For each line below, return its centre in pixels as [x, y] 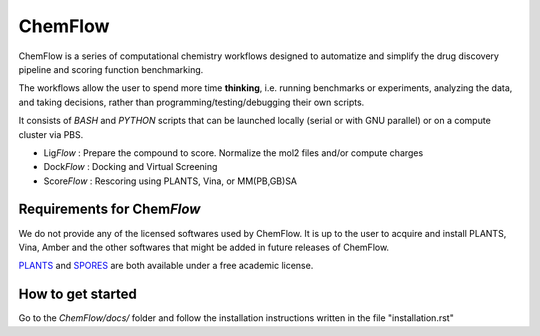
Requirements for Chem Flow [109, 209]
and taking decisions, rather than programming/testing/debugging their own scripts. [191, 102]
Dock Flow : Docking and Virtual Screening [130, 167]
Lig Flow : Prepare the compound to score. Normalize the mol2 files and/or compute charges [233, 152]
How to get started [77, 294]
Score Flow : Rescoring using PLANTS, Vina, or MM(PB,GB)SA [170, 181]
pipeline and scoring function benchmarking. [111, 69]
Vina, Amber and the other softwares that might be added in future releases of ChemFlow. [204, 247]
